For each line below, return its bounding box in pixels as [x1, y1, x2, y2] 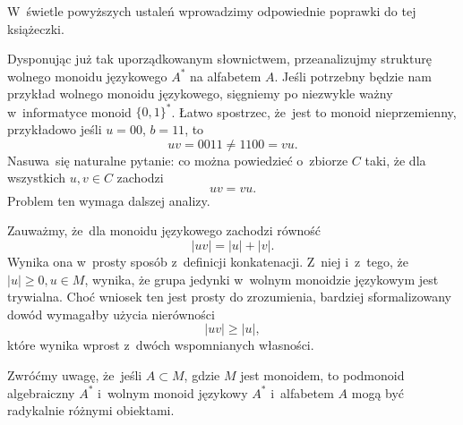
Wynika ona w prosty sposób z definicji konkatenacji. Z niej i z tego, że [7, 252, 408, 271]
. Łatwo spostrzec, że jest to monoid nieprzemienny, [171, 102, 457, 121]
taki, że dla [364, 150, 426, 169]
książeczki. [7, 19, 64, 38]
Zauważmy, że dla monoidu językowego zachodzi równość [7, 221, 322, 240]
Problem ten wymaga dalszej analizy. [7, 191, 210, 209]
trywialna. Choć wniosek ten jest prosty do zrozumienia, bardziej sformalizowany [7, 287, 451, 306]
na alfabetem [190, 66, 262, 85]
